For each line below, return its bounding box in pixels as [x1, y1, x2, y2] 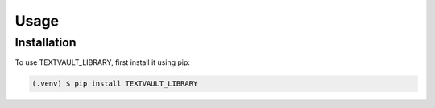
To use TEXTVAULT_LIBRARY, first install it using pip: [14, 58, 191, 67]
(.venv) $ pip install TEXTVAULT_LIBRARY [31, 79, 198, 88]
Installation [14, 35, 77, 50]
